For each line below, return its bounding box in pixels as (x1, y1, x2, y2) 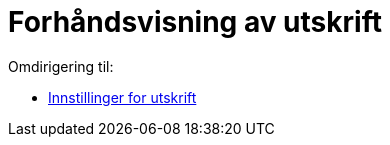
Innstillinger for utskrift (48, 88, 197, 106)
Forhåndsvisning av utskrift (8, 5, 382, 39)
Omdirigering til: (8, 57, 114, 75)
